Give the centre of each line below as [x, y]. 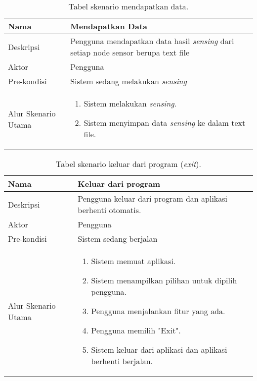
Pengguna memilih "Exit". [136, 330]
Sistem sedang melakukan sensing [128, 81]
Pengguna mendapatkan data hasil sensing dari [152, 41]
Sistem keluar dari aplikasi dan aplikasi [159, 350]
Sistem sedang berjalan [118, 239]
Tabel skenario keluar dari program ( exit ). [128, 164]
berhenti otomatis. [109, 210]
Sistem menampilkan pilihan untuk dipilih [164, 280]
